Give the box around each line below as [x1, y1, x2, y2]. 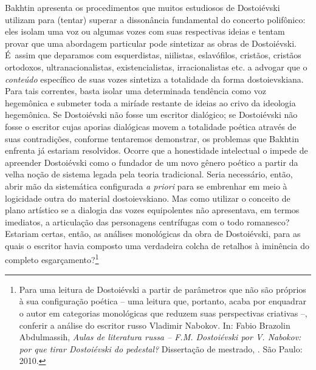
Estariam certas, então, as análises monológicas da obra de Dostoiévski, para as [5, 227, 301, 240]
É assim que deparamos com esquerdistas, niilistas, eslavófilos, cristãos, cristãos [5, 49, 301, 61]
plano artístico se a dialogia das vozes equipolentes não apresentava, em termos [5, 204, 300, 216]
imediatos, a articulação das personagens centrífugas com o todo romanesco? [5, 215, 290, 228]
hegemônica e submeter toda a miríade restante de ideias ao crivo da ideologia [5, 96, 296, 109]
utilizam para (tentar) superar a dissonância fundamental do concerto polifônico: [5, 13, 306, 26]
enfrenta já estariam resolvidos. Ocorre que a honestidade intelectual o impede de [5, 144, 308, 157]
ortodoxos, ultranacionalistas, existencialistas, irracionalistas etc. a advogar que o [5, 60, 307, 73]
